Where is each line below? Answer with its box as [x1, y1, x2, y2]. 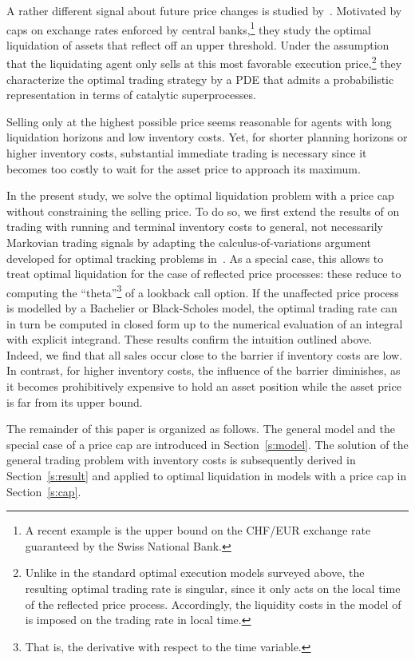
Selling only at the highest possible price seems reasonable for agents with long [6, 113, 392, 129]
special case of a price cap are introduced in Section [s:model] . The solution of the [6, 435, 409, 452]
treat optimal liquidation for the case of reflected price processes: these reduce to [6, 265, 401, 282]
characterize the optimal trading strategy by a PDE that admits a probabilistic [6, 70, 394, 87]
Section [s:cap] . [6, 483, 81, 499]
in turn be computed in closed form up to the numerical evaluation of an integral [6, 315, 403, 332]
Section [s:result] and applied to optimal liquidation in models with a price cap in [6, 467, 407, 483]
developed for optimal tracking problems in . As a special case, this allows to [6, 249, 384, 266]
